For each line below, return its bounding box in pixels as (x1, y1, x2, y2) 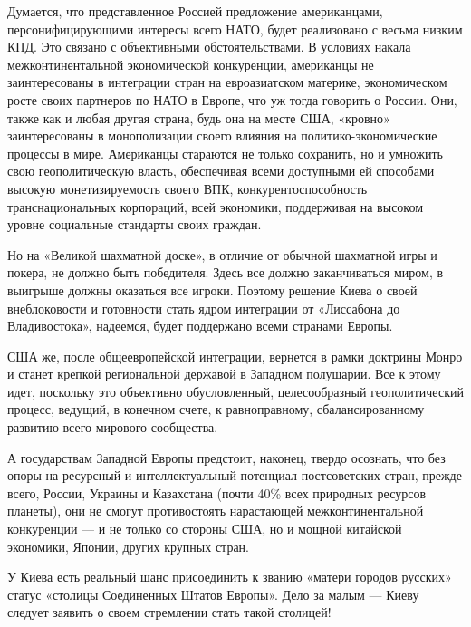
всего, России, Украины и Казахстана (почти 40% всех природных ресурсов (7, 483, 427, 502)
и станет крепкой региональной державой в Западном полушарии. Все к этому (7, 364, 441, 383)
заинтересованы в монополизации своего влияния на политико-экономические (7, 126, 437, 145)
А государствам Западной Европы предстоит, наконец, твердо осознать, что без (7, 448, 446, 467)
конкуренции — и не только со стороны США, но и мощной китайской (7, 519, 402, 538)
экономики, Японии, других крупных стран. (7, 536, 249, 555)
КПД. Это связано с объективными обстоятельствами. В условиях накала (7, 37, 411, 56)
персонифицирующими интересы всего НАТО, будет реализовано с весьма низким (7, 19, 463, 38)
